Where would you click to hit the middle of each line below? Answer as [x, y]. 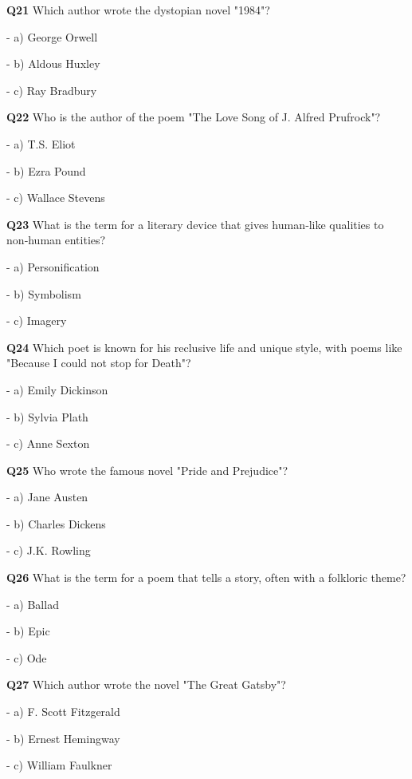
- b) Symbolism [44, 293]
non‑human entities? [56, 240]
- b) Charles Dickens [56, 523]
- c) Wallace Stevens [56, 198]
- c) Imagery [37, 320]
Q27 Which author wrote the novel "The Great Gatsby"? [146, 684]
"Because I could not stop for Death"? [99, 363]
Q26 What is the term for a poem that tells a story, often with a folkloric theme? [206, 577]
